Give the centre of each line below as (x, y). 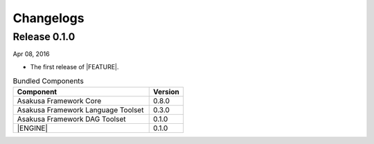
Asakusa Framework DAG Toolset (71, 119)
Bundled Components (48, 81)
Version (166, 91)
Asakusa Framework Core (59, 100)
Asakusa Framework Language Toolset (80, 109)
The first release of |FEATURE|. (74, 66)
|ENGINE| (32, 128)
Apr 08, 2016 (31, 54)
